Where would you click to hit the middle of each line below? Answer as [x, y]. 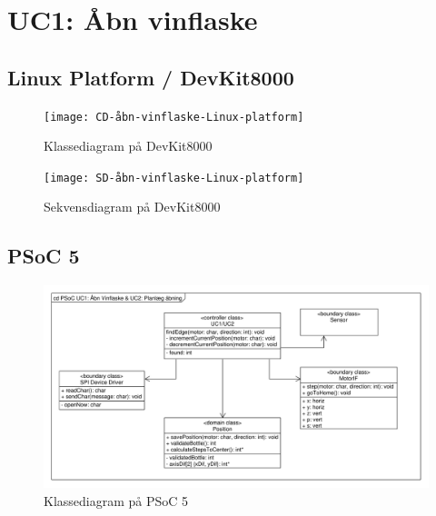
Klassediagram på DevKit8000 [128, 146]
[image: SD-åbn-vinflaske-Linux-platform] [174, 178]
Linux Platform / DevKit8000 [151, 77]
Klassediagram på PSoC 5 [116, 500]
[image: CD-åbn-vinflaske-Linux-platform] [174, 117]
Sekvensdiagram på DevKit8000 [132, 207]
